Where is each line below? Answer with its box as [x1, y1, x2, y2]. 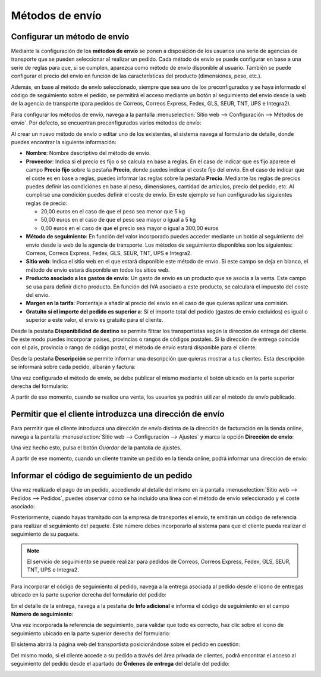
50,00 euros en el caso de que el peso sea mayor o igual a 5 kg [40, 216, 196, 223]
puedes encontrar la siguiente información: [11, 138, 117, 145]
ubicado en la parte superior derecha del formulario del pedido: [11, 591, 166, 598]
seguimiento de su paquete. [11, 530, 80, 538]
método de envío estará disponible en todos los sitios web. [26, 266, 170, 274]
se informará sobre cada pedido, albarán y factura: [11, 364, 136, 371]
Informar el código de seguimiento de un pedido [11, 471, 193, 481]
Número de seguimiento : [11, 610, 74, 617]
